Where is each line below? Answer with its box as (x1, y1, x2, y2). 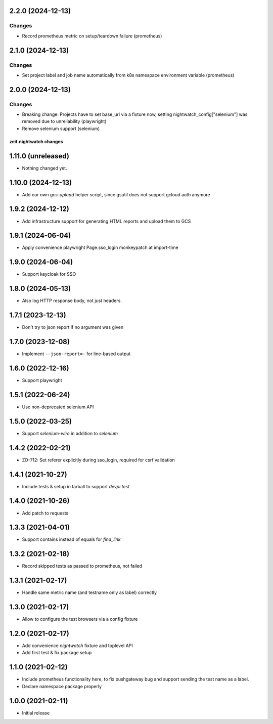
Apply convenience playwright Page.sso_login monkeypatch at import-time (22, 244, 179, 250)
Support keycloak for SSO (22, 271, 76, 277)
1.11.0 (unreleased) (9, 152, 69, 160)
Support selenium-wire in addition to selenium (22, 430, 118, 436)
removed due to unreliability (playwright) (22, 118, 107, 124)
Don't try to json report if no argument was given (22, 324, 124, 330)
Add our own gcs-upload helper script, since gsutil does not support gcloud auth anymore (22, 191, 211, 197)
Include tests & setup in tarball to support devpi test (22, 483, 130, 489)
